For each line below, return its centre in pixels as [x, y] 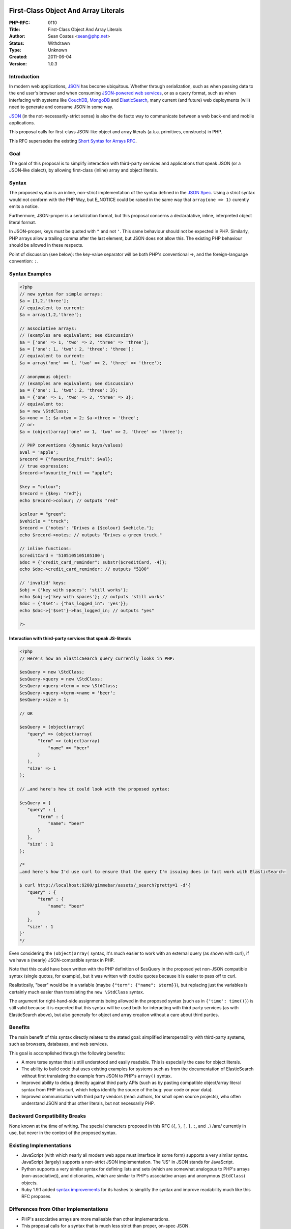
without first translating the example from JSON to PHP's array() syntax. [97, 1076]
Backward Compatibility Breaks [47, 1116]
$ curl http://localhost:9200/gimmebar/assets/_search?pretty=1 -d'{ [105, 885]
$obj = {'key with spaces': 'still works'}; [74, 590]
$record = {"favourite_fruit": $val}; [66, 459]
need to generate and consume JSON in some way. [61, 107]
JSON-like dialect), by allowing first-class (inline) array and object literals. [84, 170]
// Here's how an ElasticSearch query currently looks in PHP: [97, 658]
